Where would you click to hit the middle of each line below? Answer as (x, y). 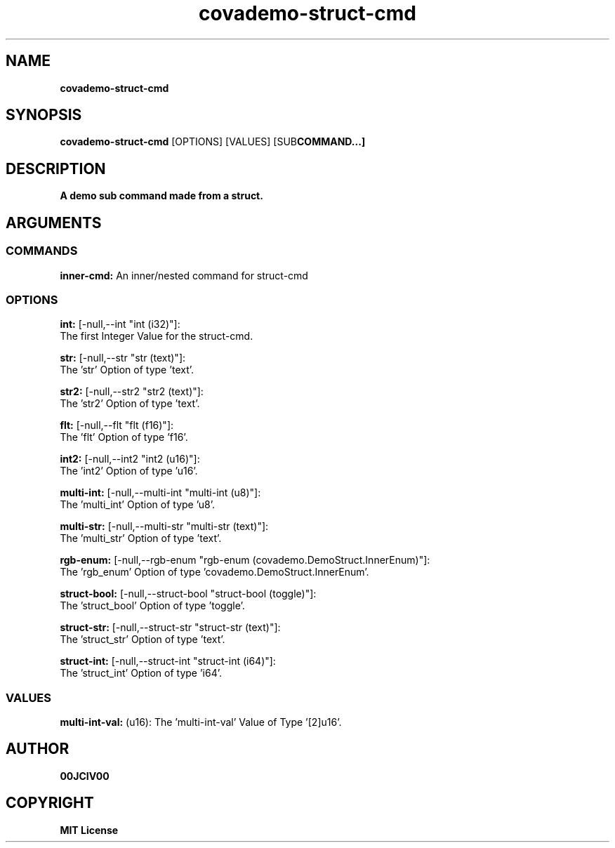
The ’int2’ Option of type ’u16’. (129, 471)
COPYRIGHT (50, 803)
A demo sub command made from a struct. (161, 196)
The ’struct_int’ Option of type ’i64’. (141, 673)
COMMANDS (42, 251)
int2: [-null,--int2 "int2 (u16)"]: (130, 459)
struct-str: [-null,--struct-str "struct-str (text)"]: (170, 628)
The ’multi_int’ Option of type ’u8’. (138, 505)
